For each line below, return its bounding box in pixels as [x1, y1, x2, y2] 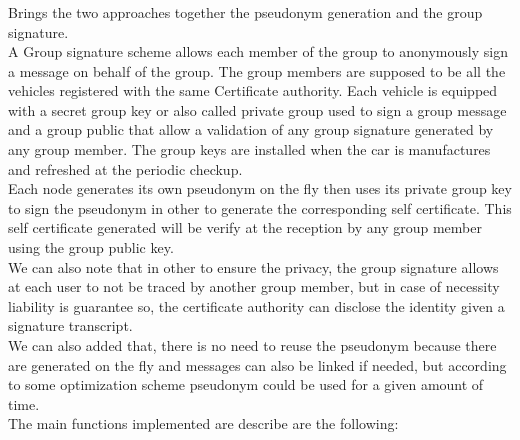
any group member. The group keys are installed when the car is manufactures [8, 139, 491, 160]
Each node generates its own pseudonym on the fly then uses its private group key [8, 178, 512, 199]
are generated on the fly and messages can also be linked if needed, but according [8, 354, 507, 375]
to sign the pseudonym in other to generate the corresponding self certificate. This [8, 197, 512, 218]
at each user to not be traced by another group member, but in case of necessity [8, 276, 500, 297]
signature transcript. [8, 315, 133, 336]
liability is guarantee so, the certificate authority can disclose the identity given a [8, 295, 505, 316]
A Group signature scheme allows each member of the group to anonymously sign [8, 41, 508, 62]
